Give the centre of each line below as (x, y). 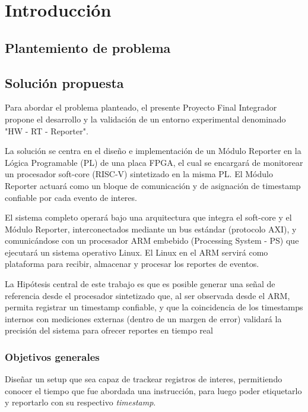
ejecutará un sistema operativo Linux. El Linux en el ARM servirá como (136, 252)
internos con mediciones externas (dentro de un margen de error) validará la (143, 318)
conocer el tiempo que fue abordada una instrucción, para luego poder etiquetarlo (153, 390)
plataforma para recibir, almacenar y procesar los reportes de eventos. (132, 264)
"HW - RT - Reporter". (47, 130)
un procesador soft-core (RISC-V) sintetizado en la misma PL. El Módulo (139, 174)
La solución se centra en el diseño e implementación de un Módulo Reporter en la (153, 151)
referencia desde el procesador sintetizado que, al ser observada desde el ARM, (147, 295)
